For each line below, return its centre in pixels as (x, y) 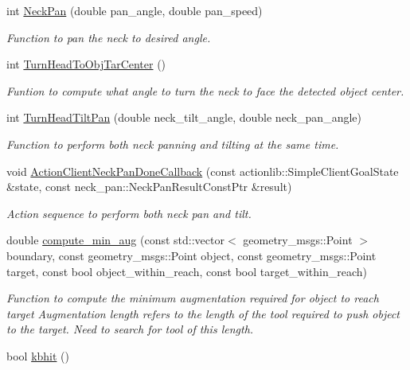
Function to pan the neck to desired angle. (109, 37)
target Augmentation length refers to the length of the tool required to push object (203, 313)
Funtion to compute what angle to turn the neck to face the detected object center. (205, 90)
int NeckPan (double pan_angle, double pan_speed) (135, 10)
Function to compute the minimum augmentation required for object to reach (193, 298)
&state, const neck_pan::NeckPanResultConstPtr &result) (149, 187)
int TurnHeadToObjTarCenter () (86, 64)
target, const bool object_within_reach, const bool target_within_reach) (187, 271)
